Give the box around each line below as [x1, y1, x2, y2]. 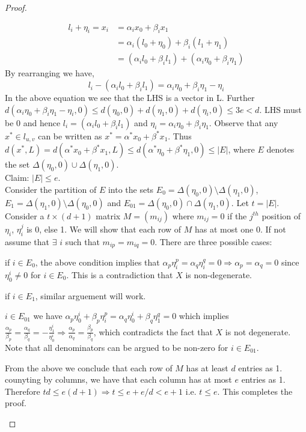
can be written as [38, 129, 102, 142]
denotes [266, 143, 295, 156]
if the [227, 209, 247, 222]
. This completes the [217, 385, 293, 397]
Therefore [5, 385, 40, 397]
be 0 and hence [5, 116, 61, 129]
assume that [5, 235, 50, 248]
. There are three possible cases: [155, 235, 272, 248]
